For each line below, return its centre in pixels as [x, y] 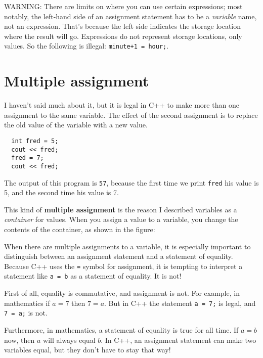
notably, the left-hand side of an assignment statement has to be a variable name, [130, 16]
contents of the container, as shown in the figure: [80, 229]
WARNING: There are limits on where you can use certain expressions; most [123, 6]
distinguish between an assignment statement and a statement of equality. [119, 256]
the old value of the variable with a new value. [76, 125]
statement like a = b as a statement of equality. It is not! [93, 276]
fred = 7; [28, 158]
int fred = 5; [35, 141]
